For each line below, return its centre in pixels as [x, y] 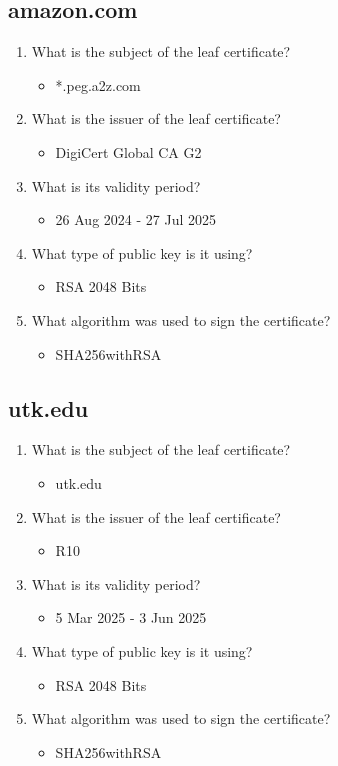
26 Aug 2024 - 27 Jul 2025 [135, 219]
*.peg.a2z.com [98, 84]
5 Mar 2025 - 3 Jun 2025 [131, 617]
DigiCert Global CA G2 [128, 151]
